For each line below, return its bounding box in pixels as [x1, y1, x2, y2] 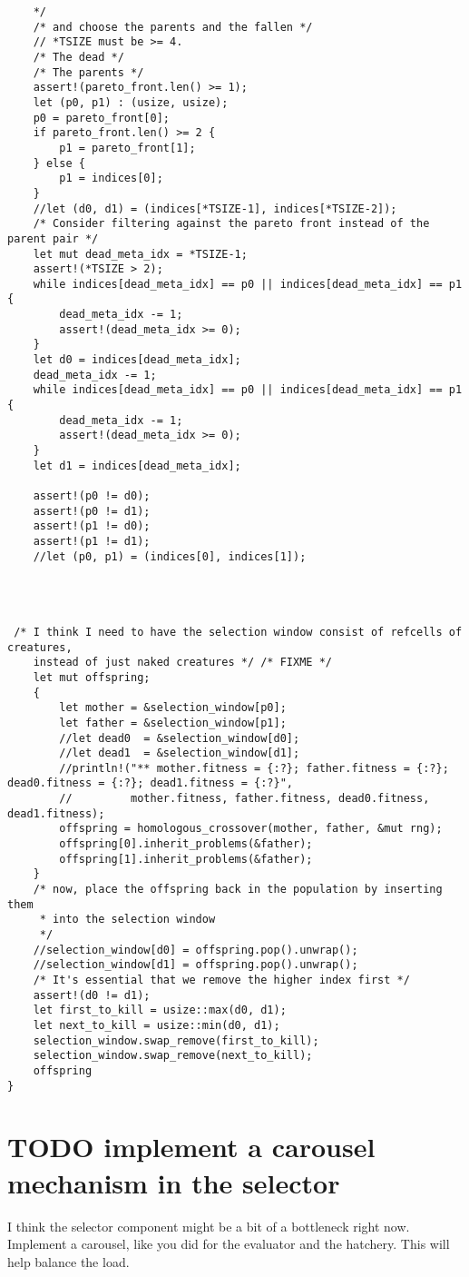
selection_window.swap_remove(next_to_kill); [33, 1049, 313, 1063]
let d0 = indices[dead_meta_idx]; [33, 353, 241, 367]
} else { [33, 156, 85, 170]
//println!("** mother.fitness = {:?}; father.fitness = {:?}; [59, 761, 449, 775]
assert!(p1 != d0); [33, 520, 151, 533]
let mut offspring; [33, 670, 151, 684]
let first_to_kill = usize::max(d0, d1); [33, 1004, 287, 1017]
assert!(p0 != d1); [33, 504, 151, 518]
